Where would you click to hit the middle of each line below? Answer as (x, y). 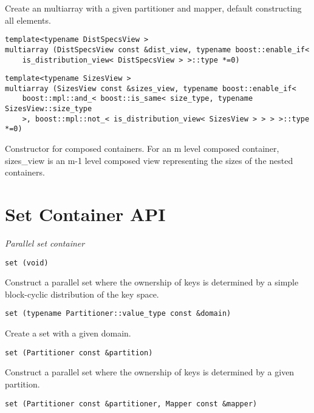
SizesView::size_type (49, 109)
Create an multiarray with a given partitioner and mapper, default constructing (153, 8)
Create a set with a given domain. (68, 333)
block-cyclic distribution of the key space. (82, 294)
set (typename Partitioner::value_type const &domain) (118, 314)
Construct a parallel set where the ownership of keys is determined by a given (150, 372)
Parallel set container (45, 243)
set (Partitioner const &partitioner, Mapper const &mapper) (131, 404)
